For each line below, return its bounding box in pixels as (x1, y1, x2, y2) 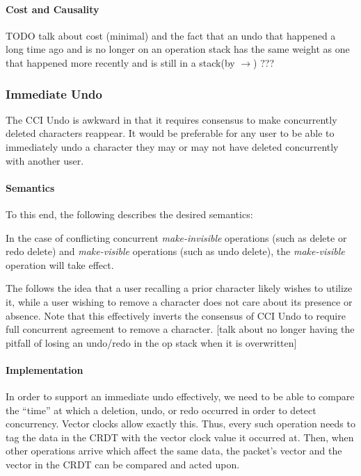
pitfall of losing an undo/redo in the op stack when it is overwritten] (6, 335, 297, 350)
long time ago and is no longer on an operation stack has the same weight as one (6, 42, 350, 56)
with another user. (6, 153, 84, 167)
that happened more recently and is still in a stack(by (6, 55, 235, 69)
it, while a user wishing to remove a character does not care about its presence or (6, 294, 353, 309)
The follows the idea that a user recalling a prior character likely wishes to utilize (6, 281, 353, 295)
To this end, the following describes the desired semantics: (6, 206, 253, 221)
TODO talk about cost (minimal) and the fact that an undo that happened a (6, 28, 336, 42)
